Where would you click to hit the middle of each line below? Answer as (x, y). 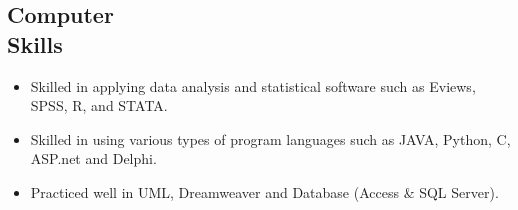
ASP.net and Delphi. (93, 158)
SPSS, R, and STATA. (99, 105)
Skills (35, 43)
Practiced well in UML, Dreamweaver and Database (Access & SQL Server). (264, 191)
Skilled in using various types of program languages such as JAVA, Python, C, (270, 138)
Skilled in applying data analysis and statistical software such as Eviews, (253, 85)
